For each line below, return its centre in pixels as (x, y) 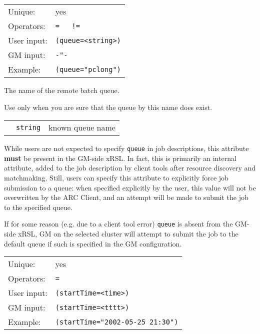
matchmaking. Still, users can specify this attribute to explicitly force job (116, 178)
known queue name (82, 127)
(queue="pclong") (88, 69)
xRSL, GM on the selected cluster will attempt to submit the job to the (128, 234)
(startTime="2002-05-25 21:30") (117, 322)
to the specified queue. (38, 207)
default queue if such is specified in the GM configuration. (93, 243)
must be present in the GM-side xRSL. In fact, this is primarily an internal (120, 158)
